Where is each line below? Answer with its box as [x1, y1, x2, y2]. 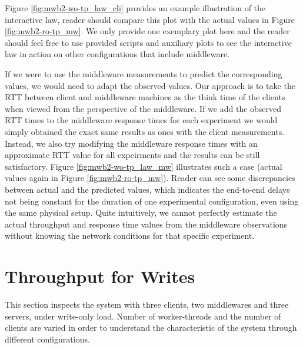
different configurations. [5, 332, 90, 345]
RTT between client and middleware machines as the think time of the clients [5, 91, 285, 103]
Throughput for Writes [5, 264, 195, 288]
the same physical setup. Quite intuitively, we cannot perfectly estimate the [5, 206, 277, 219]
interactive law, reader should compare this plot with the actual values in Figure [5, 13, 295, 25]
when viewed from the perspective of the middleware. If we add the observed [5, 102, 282, 114]
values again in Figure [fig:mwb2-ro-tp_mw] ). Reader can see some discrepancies [5, 172, 295, 184]
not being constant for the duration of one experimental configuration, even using [5, 195, 299, 207]
